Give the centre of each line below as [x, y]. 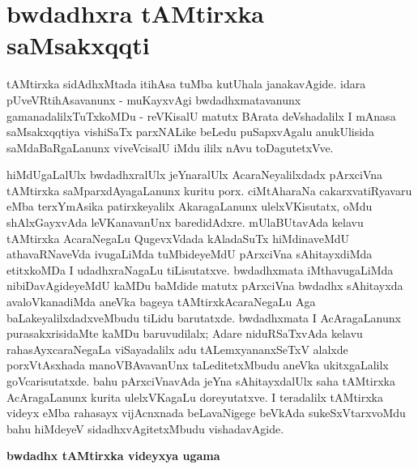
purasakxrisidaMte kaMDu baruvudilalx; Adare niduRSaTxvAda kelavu [185, 333]
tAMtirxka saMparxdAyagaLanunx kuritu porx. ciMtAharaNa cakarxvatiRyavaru [209, 190]
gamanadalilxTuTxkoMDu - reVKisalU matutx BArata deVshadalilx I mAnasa [201, 115]
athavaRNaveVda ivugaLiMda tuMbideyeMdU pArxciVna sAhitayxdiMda [190, 254]
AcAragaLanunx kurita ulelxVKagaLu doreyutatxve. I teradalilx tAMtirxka [195, 397]
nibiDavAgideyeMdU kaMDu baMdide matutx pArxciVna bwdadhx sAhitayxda [205, 286]
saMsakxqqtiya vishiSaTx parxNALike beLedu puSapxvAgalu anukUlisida [190, 132]
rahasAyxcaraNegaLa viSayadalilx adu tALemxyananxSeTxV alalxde [177, 349]
